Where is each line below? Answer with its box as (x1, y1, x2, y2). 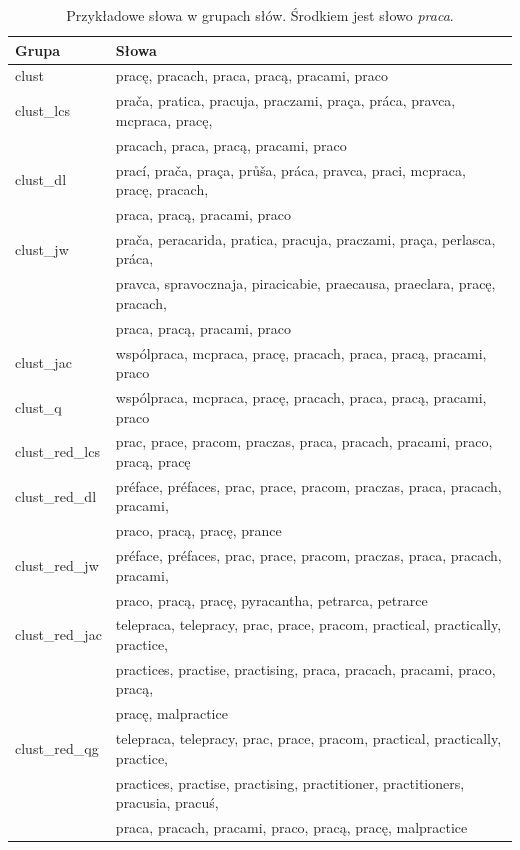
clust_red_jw (15, 554, 99, 575)
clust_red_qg (15, 737, 99, 758)
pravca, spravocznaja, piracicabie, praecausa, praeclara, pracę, (115, 273, 496, 294)
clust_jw (15, 238, 69, 259)
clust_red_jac (15, 624, 102, 645)
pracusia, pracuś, (115, 792, 219, 813)
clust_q (15, 396, 62, 417)
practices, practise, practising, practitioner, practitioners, (115, 772, 465, 793)
